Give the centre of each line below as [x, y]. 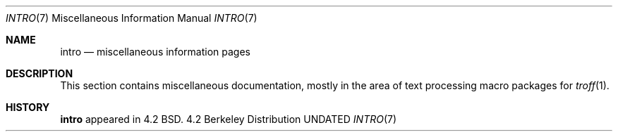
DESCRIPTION [40, 73]
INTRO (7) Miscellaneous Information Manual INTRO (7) [132, 18]
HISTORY [28, 107]
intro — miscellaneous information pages [155, 52]
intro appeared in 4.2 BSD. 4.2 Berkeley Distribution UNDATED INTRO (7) [229, 119]
